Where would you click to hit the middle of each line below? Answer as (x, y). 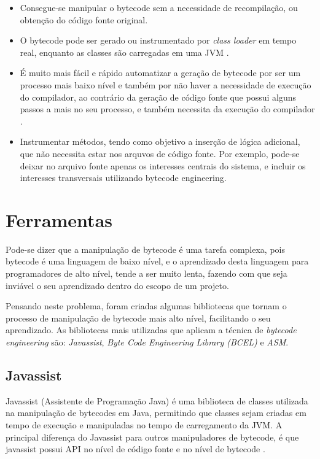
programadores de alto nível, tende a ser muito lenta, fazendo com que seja (146, 273)
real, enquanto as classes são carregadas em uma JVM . (124, 52)
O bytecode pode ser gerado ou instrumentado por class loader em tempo (158, 40)
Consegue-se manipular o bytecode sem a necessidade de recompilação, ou (159, 7)
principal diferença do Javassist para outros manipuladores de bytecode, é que (152, 437)
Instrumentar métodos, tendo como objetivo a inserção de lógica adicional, (160, 141)
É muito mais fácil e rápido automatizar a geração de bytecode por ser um (160, 73)
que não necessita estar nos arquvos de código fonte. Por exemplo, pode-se (160, 153)
